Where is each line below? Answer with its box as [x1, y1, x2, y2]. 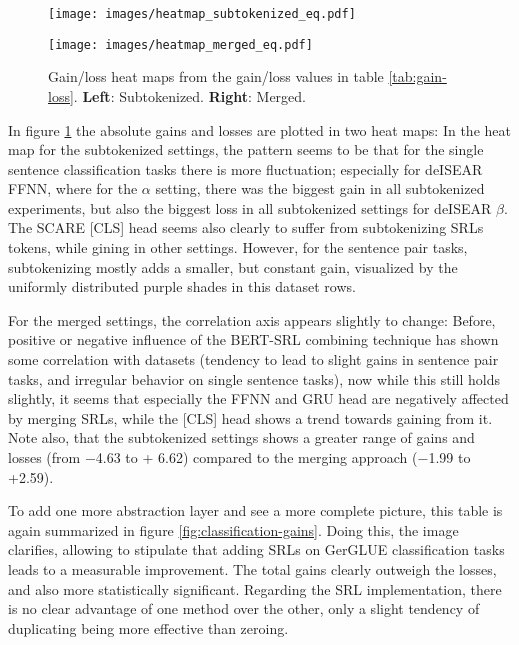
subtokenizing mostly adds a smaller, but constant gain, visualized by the [8, 256, 458, 277]
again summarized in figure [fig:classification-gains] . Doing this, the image [8, 519, 459, 540]
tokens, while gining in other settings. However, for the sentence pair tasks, [8, 237, 468, 258]
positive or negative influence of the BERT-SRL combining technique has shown [8, 329, 499, 350]
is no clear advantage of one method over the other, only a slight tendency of [8, 598, 480, 619]
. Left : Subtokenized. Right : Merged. [73, 85, 307, 106]
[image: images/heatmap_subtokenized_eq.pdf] [48, 7, 356, 21]
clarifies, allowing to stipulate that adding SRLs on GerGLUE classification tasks [8, 539, 505, 560]
